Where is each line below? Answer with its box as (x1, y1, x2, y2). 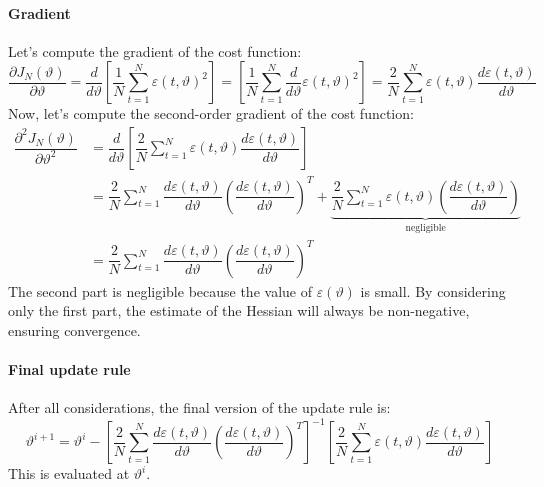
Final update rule (8, 358, 131, 379)
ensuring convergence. (8, 319, 141, 340)
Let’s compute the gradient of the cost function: (8, 40, 302, 61)
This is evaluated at (8, 463, 130, 484)
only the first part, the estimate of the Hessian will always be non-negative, (8, 300, 470, 321)
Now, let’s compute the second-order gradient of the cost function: (8, 103, 414, 124)
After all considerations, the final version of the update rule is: (8, 397, 391, 418)
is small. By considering (360, 280, 506, 301)
